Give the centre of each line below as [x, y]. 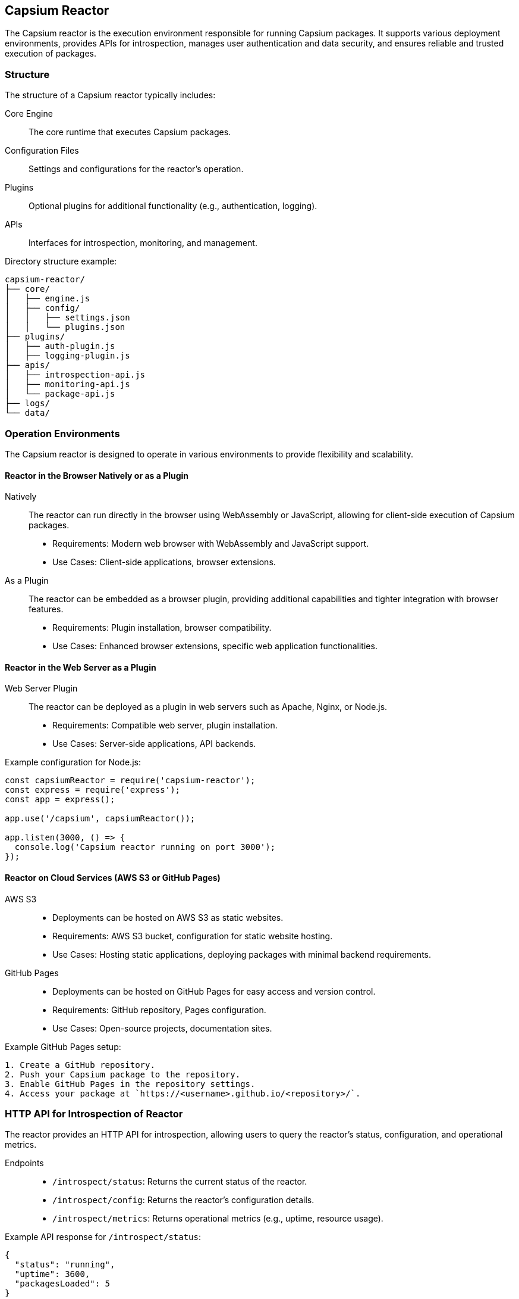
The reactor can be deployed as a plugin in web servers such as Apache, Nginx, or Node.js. [208, 707]
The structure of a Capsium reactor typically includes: [110, 95]
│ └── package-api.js [60, 394]
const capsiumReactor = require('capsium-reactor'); [130, 781]
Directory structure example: [61, 261]
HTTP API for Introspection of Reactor [94, 1113]
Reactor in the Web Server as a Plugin [81, 667]
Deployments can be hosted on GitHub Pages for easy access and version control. [214, 991]
